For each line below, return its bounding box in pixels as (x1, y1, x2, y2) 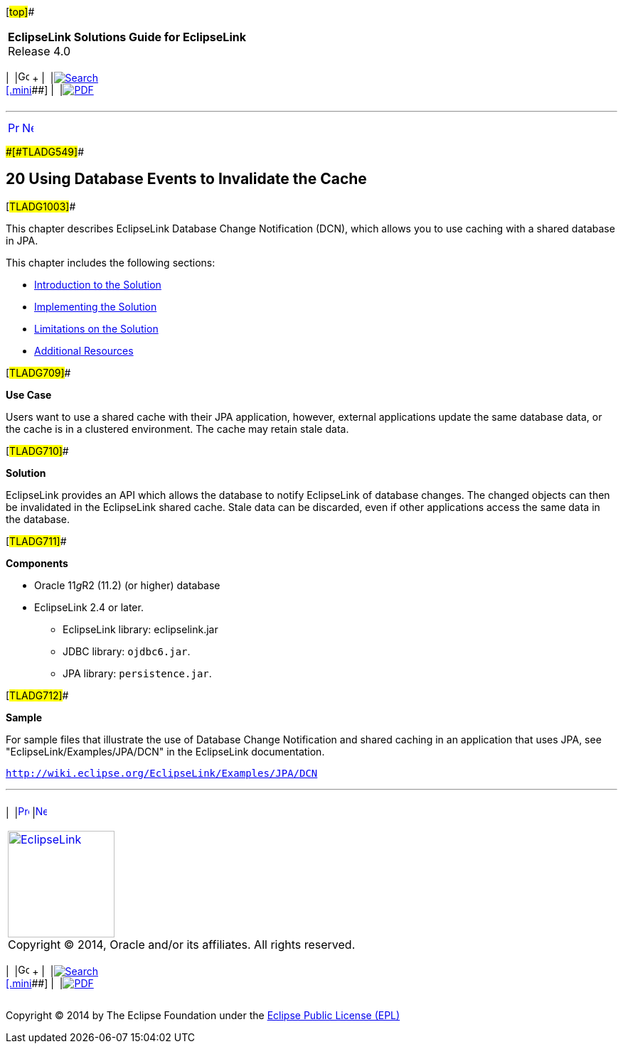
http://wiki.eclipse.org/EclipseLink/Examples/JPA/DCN (6, 767, 318, 779)
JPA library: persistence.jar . (63, 667, 212, 679)
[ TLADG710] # (6, 444, 69, 457)
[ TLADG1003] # (6, 200, 76, 213)
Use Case (6, 388, 52, 401)
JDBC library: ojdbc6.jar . (63, 645, 191, 657)
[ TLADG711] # (6, 534, 67, 547)
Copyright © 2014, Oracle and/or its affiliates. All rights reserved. (8, 937, 356, 952)
